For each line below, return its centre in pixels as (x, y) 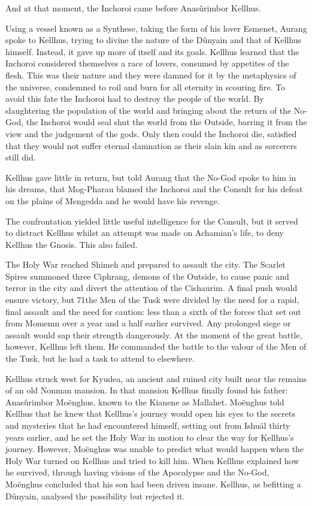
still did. (21, 157)
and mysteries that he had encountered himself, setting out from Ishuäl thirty (148, 425)
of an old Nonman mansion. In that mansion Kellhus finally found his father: (147, 390)
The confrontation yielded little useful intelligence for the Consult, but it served (152, 221)
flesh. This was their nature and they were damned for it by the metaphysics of (151, 75)
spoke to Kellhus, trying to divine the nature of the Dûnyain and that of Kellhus (154, 40)
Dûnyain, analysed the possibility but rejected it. (95, 496)
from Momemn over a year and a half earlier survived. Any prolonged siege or (148, 323)
